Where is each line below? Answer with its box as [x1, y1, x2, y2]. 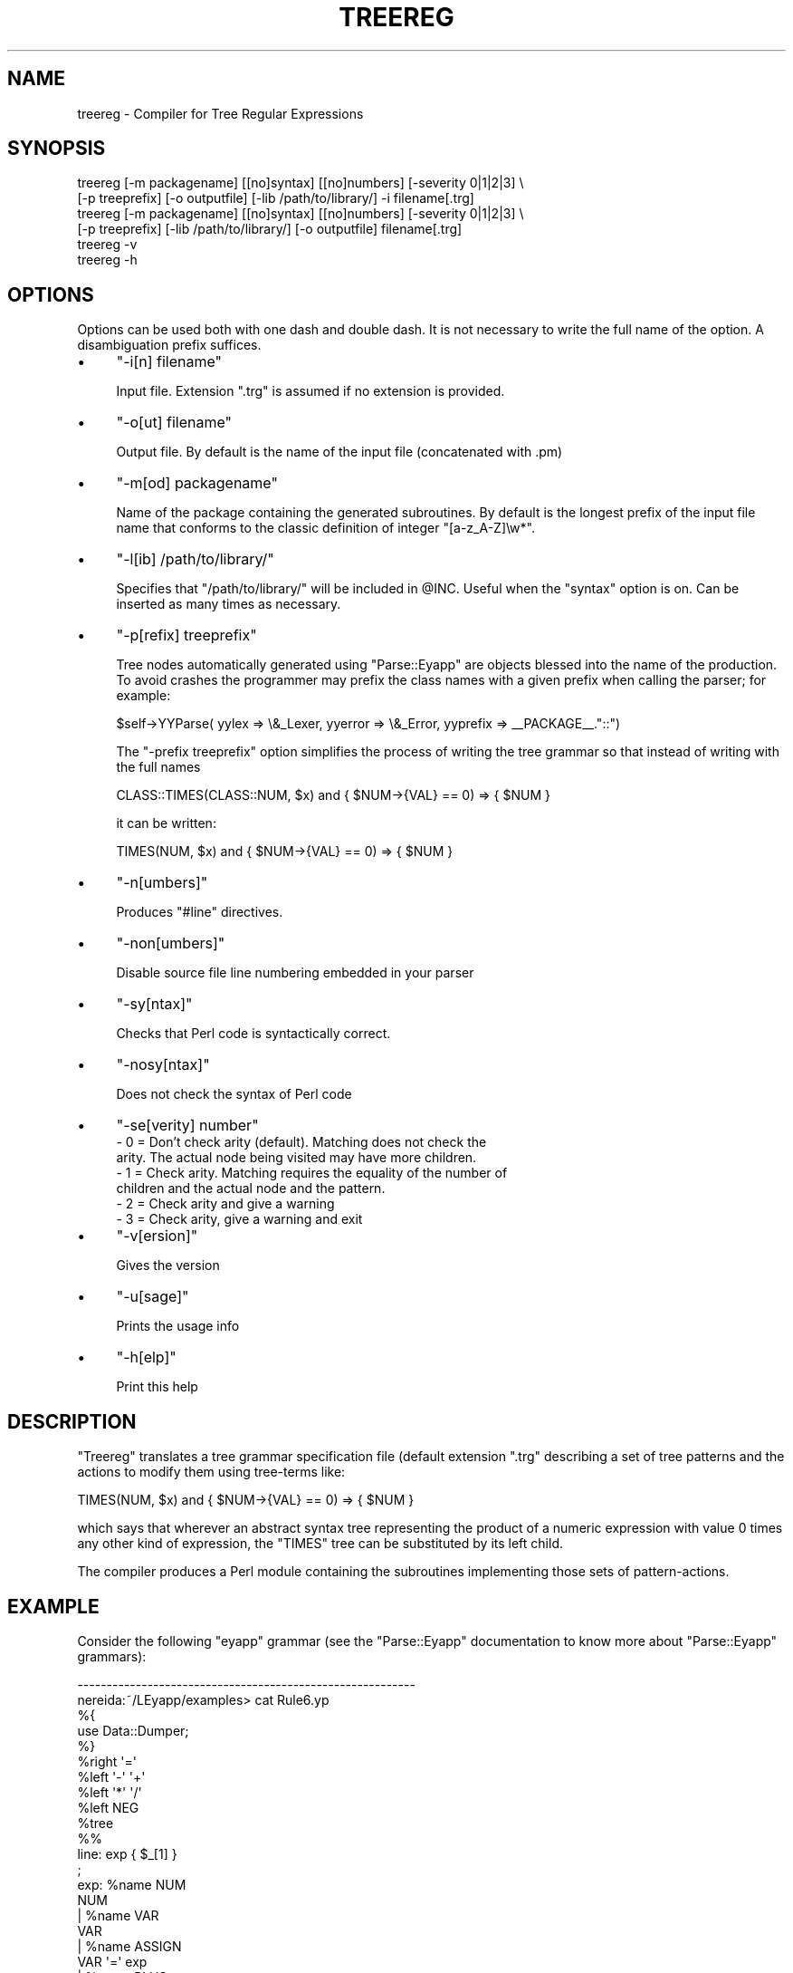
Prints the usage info [116, 1318, 240, 1334]
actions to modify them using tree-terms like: [77, 1464, 346, 1480]
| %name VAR [77, 1907, 159, 1923]
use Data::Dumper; [77, 1722, 189, 1738]
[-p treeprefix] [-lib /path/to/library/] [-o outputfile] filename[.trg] [77, 221, 463, 237]
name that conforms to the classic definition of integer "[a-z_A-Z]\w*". [116, 520, 535, 536]
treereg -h [77, 252, 138, 268]
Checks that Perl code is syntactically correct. [116, 1025, 391, 1042]
